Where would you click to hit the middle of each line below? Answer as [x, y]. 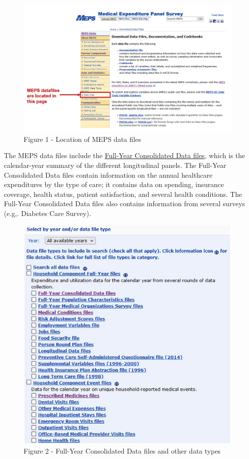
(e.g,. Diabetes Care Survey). [48, 213]
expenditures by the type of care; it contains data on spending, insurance [114, 184]
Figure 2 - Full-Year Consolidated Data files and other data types [122, 451]
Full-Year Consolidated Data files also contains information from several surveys [124, 203]
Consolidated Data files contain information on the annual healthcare [108, 175]
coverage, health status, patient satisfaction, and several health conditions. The [123, 194]
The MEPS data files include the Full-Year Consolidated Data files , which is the [124, 155]
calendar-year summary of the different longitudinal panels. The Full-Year [115, 165]
